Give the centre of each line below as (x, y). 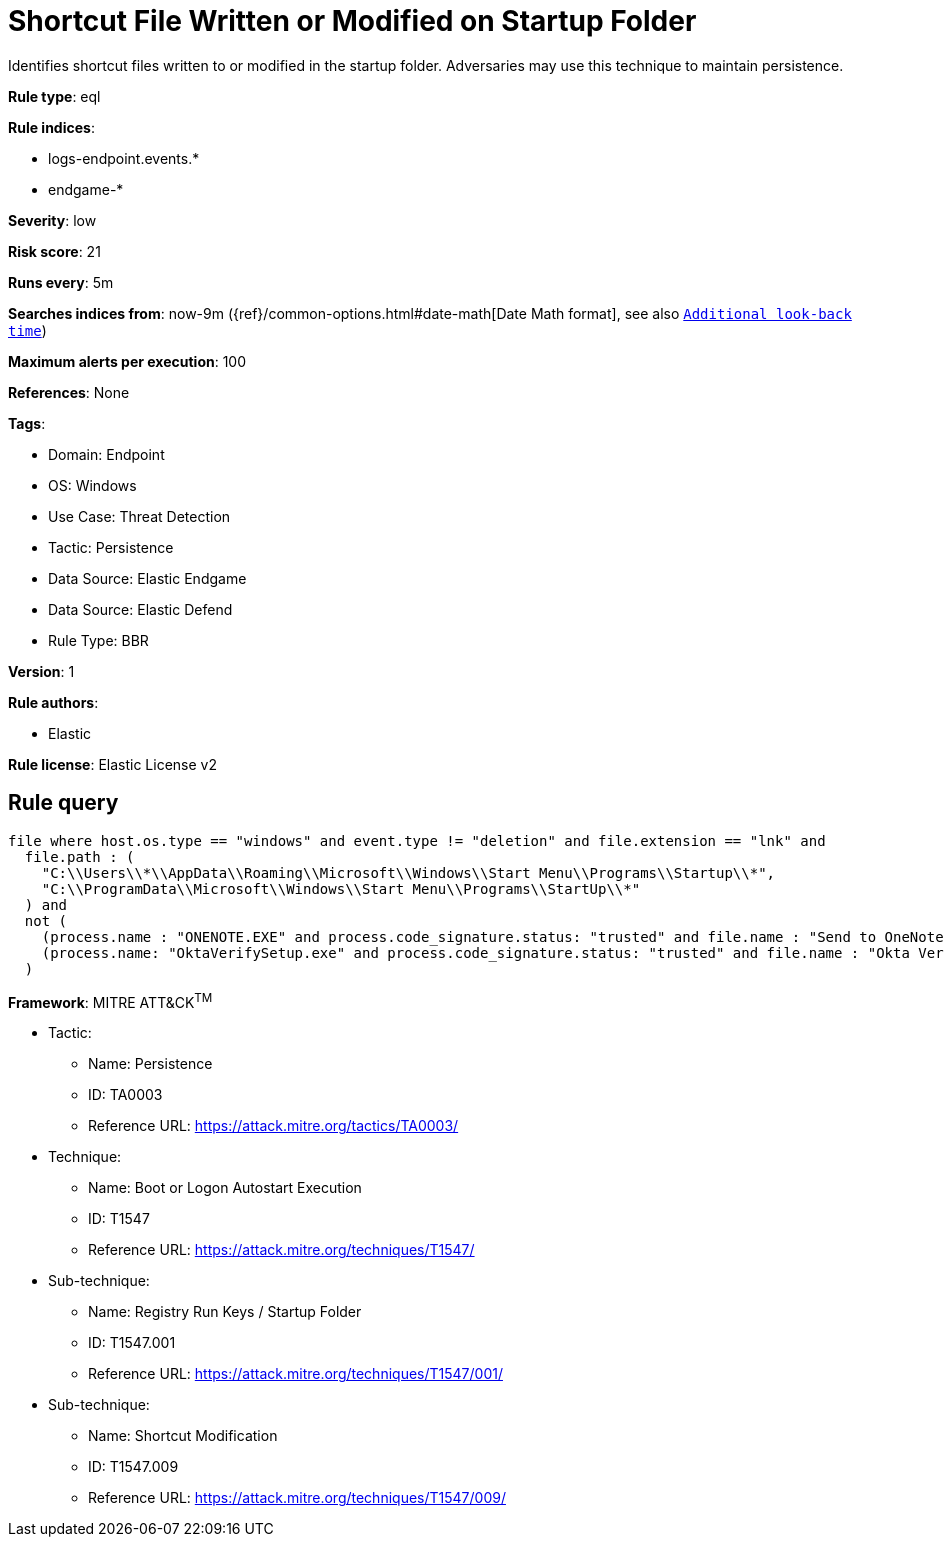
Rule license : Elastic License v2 (112, 764)
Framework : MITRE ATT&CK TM (110, 1000)
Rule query (63, 803)
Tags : (27, 423)
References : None (69, 392)
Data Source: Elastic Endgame (147, 578)
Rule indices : (51, 127)
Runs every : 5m (61, 282)
